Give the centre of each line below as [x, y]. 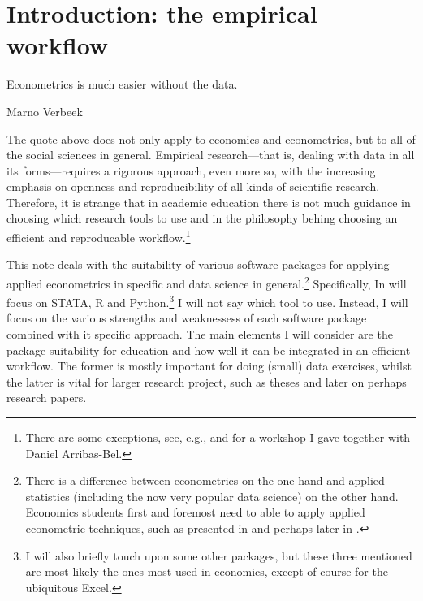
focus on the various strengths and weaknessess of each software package [187, 318]
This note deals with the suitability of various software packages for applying [198, 264]
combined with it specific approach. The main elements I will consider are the [200, 334]
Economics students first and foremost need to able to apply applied [195, 512]
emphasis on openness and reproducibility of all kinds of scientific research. [193, 186]
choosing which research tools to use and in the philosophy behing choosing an [202, 218]
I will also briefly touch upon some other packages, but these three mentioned [219, 555]
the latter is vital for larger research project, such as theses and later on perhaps [207, 381]
